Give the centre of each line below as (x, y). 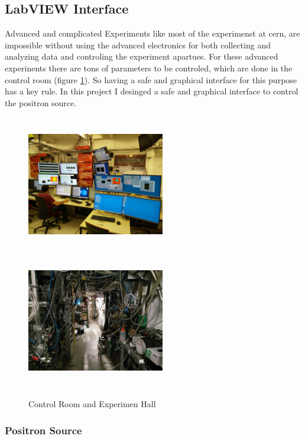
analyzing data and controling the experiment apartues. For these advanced (142, 56)
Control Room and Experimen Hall (92, 404)
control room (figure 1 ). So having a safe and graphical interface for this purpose (151, 79)
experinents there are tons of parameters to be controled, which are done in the (149, 68)
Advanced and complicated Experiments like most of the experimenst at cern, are (152, 33)
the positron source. (41, 102)
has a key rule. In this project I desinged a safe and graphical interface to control (152, 91)
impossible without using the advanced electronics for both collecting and (138, 45)
